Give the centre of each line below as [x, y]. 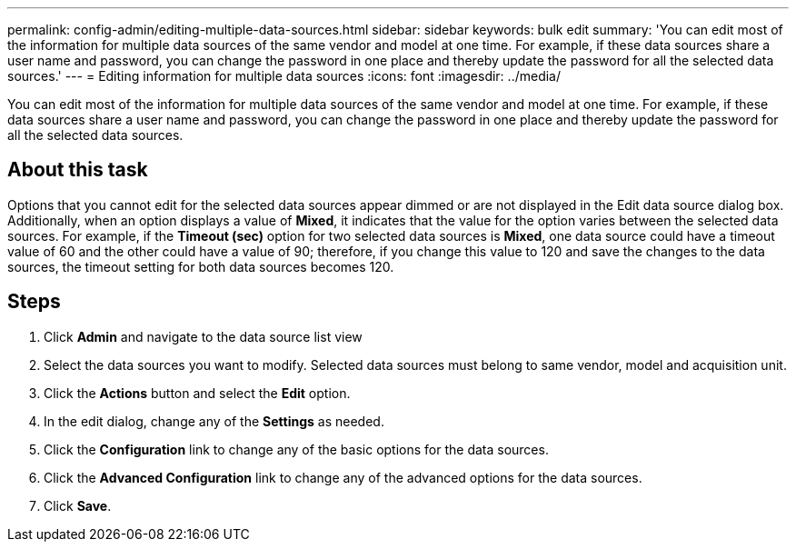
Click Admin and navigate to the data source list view [203, 336]
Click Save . [78, 505]
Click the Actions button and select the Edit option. [197, 393]
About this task [78, 170]
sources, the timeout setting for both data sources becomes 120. [201, 266]
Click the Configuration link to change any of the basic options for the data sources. [296, 449]
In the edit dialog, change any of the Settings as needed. [214, 421]
